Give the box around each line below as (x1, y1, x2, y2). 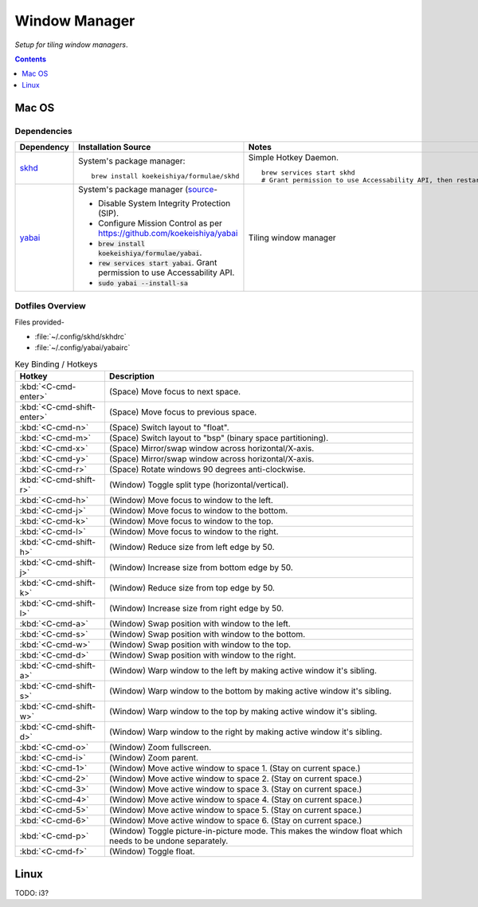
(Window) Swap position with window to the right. (108, 650, 296, 661)
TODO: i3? (14, 888, 49, 897)
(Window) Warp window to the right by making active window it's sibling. (108, 726, 382, 737)
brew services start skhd (261, 168, 355, 177)
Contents (14, 54, 47, 64)
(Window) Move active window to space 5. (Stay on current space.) (108, 805, 362, 816)
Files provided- (14, 317, 65, 327)
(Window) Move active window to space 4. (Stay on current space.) (108, 794, 362, 805)
